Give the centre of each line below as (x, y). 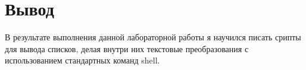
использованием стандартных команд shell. (82, 60)
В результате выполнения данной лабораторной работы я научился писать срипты (153, 37)
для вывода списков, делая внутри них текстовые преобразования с (127, 48)
